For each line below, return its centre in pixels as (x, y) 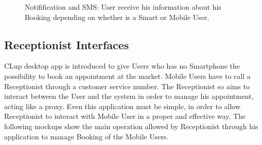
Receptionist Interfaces (67, 44)
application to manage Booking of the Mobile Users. (86, 136)
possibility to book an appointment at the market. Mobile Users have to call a (127, 76)
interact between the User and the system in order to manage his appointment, (129, 96)
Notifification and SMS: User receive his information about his (123, 7)
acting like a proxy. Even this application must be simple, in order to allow (123, 106)
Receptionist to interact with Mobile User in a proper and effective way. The (125, 116)
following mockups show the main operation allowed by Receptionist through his (131, 126)
